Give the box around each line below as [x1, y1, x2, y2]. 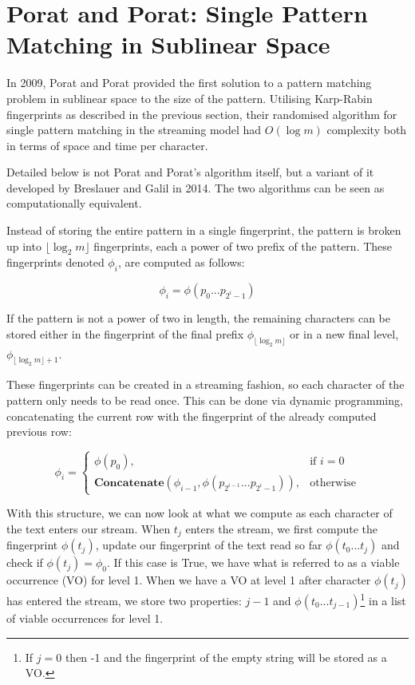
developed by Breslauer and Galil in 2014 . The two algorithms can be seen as [6, 179, 385, 196]
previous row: [6, 423, 72, 440]
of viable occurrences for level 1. [6, 609, 164, 626]
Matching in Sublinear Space [6, 28, 330, 61]
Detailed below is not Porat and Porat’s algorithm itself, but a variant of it [6, 164, 374, 180]
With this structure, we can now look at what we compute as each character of [6, 505, 393, 521]
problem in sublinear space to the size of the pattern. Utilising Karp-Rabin [6, 89, 373, 106]
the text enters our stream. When [6, 520, 171, 537]
